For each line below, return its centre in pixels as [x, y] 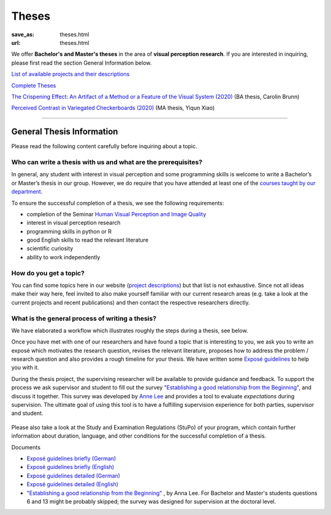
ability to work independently [63, 257]
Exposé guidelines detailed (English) [73, 484]
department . [27, 192]
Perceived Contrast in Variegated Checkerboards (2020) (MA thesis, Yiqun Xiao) [113, 108]
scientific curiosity [50, 248]
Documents [26, 447]
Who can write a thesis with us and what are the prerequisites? [107, 162]
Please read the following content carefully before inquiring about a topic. [104, 146]
